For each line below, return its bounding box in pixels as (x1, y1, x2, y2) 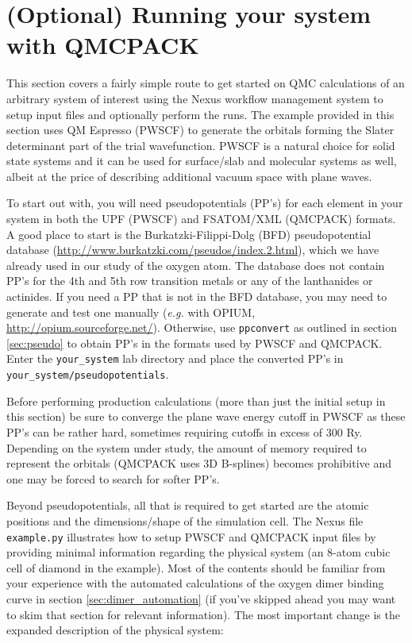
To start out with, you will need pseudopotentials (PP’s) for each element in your (6, 194, 403, 211)
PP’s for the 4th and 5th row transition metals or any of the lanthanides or (6, 272, 373, 289)
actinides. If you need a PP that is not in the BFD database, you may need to (6, 288, 387, 305)
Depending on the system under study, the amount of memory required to (6, 439, 367, 456)
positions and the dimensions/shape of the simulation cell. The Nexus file (6, 512, 364, 529)
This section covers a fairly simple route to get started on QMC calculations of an (6, 75, 405, 91)
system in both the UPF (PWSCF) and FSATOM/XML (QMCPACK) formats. (6, 210, 396, 227)
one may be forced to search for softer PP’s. (6, 470, 220, 487)
